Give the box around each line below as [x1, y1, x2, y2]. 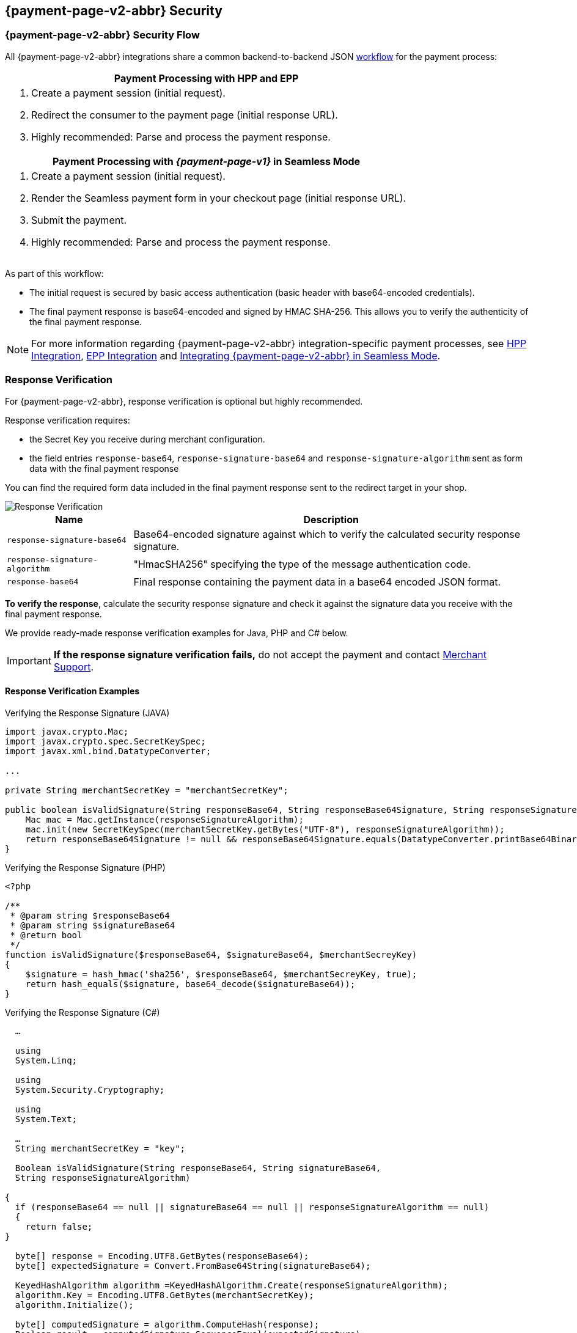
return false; [25, 1221, 93, 1232]
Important [7, 654, 51, 667]
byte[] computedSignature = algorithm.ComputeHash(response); [15, 1319, 320, 1329]
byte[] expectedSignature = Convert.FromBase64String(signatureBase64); [15, 1260, 371, 1271]
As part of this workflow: [5, 268, 104, 279]
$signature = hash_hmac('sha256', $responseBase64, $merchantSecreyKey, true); [25, 969, 417, 979]
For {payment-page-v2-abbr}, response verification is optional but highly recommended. [5, 395, 363, 406]
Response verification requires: [5, 414, 130, 425]
